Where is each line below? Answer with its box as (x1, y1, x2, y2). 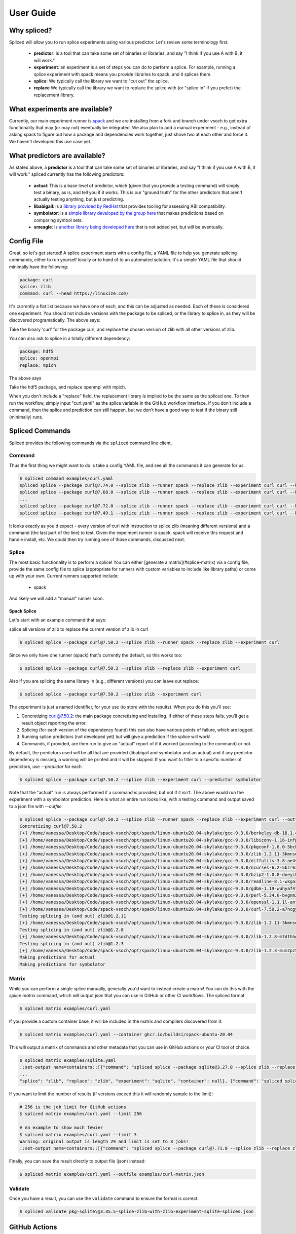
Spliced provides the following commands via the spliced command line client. (9, 440, 172, 446)
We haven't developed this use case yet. (9, 138, 92, 144)
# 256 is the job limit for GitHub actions (19, 1104, 127, 1110)
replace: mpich (19, 362, 56, 368)
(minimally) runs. (9, 414, 43, 420)
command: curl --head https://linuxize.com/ (19, 291, 129, 296)
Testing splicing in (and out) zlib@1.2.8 (19, 927, 124, 932)
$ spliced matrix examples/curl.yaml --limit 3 (19, 1132, 137, 1137)
